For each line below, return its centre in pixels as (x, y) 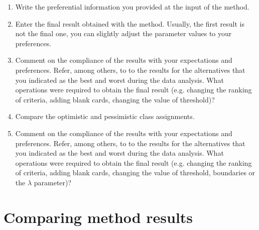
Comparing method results (98, 217)
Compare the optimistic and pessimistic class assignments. (105, 116)
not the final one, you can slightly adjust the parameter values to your (123, 33)
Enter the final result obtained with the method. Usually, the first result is (130, 23)
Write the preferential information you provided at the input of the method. (132, 7)
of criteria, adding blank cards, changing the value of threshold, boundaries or (135, 172)
